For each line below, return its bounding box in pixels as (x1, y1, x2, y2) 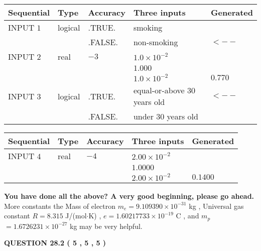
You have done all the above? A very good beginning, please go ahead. (4, 191, 254, 201)
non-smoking (133, 36, 178, 48)
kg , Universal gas (189, 200, 244, 211)
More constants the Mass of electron (4, 200, 116, 211)
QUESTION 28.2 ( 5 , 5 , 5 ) (4, 237, 106, 248)
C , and (176, 210, 199, 221)
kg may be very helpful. (69, 220, 143, 231)
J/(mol (65, 210, 87, 221)
